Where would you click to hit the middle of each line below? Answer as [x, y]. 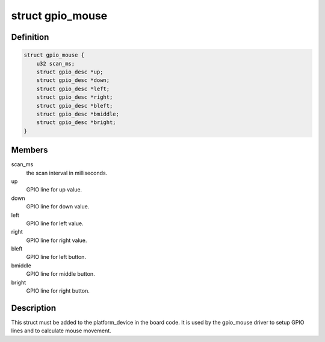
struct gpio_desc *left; [73, 89]
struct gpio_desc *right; [75, 97]
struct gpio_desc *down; [73, 80]
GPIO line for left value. [55, 223]
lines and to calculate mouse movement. [61, 331]
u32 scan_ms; [56, 64]
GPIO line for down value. [58, 207]
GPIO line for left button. [56, 257]
